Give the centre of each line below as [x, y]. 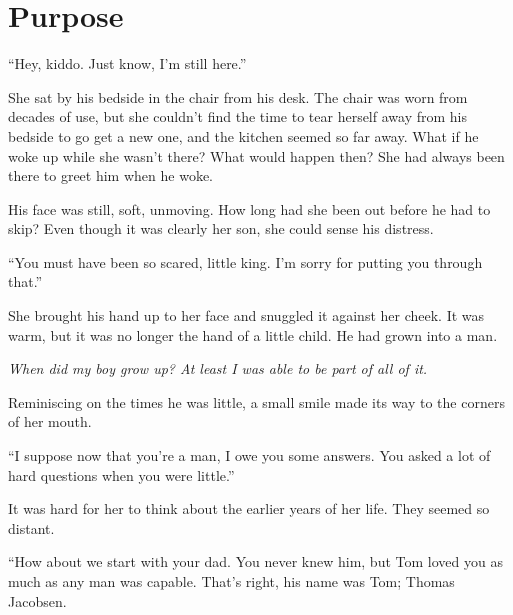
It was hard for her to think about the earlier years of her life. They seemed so [249, 508]
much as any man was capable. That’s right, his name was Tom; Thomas [231, 581]
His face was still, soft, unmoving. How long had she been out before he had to [249, 208]
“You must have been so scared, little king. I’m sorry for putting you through [245, 261]
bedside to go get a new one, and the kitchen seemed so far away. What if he [243, 135]
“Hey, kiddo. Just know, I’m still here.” [127, 63]
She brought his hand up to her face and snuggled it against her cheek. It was [246, 315]
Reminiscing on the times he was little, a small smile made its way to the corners [256, 401]
